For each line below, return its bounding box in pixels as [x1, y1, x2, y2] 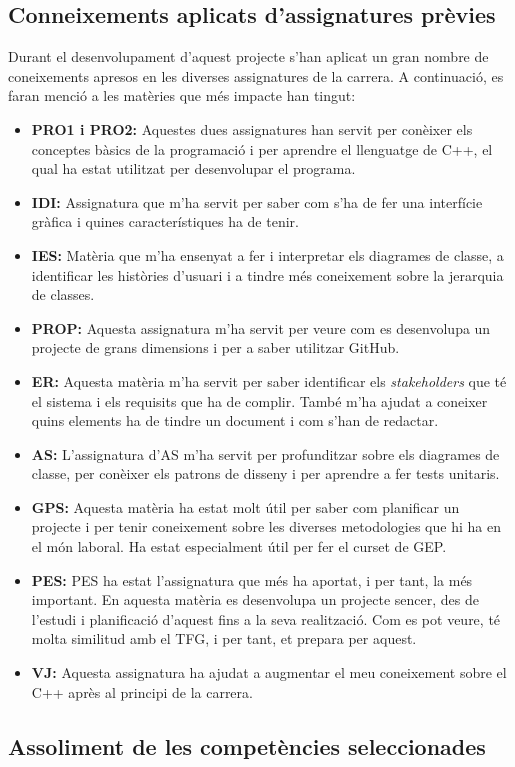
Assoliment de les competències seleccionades [8, 730, 486, 761]
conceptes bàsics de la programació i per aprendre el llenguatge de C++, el [31, 138, 493, 159]
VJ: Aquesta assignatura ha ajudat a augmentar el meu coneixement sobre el [31, 662, 507, 683]
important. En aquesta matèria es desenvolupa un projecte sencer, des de [31, 589, 479, 610]
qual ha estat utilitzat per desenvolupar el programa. [31, 158, 356, 179]
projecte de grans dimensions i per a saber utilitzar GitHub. [31, 337, 400, 358]
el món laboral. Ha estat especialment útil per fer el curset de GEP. [31, 536, 447, 557]
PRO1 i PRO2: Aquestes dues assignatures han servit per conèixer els [31, 118, 473, 139]
